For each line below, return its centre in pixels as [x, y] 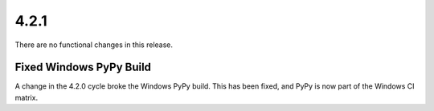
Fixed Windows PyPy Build [83, 67]
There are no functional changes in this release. [94, 45]
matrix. [27, 97]
